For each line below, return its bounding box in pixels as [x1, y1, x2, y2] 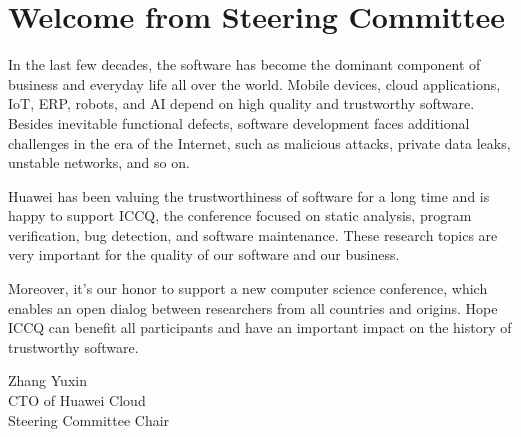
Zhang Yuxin [8, 370, 87, 391]
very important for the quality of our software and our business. [8, 244, 400, 265]
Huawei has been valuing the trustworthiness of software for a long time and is [8, 185, 490, 206]
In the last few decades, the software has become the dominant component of [8, 54, 481, 75]
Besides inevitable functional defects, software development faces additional [8, 112, 470, 133]
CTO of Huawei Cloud [8, 390, 146, 411]
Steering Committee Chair [8, 409, 170, 430]
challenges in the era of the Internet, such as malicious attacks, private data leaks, [8, 132, 511, 153]
